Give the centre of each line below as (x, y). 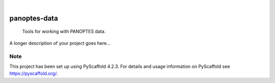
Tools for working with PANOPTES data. (64, 32)
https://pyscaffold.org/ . (34, 73)
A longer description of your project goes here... (60, 43)
